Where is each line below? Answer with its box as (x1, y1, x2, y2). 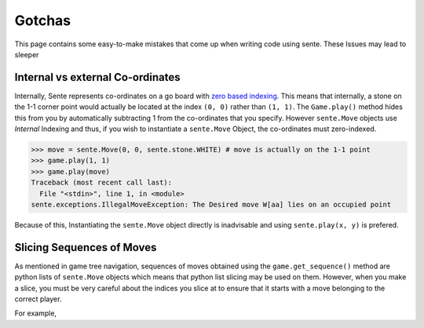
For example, (14, 308, 57, 318)
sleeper (14, 49, 39, 59)
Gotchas (14, 12, 71, 29)
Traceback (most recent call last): (31, 178, 173, 188)
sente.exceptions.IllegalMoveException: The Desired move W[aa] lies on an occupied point (31, 200, 392, 209)
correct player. (14, 294, 62, 304)
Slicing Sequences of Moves (14, 240, 157, 254)
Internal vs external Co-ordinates (14, 71, 181, 84)
